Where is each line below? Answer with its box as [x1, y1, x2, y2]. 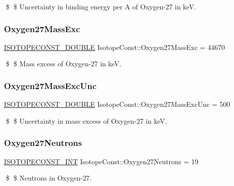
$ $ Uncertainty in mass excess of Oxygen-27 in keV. [5, 115, 167, 126]
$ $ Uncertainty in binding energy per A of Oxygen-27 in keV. [5, 1, 196, 11]
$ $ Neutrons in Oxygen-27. [5, 173, 92, 183]
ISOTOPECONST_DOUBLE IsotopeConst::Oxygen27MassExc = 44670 [4, 42, 225, 52]
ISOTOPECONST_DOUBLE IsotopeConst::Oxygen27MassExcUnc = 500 [4, 99, 231, 109]
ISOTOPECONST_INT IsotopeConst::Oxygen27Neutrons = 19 [4, 156, 198, 166]
